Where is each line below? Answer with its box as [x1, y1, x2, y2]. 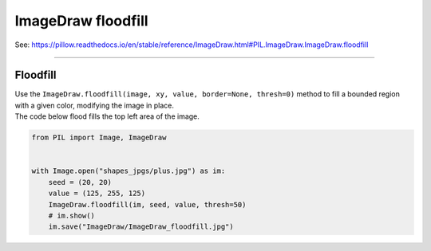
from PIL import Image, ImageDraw [31, 133, 167, 143]
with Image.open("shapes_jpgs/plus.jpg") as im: [31, 167, 226, 175]
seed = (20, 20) [48, 178, 112, 186]
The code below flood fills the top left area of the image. [14, 112, 200, 121]
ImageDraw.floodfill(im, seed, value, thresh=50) [48, 200, 247, 209]
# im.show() [48, 211, 96, 220]
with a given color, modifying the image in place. [14, 100, 175, 110]
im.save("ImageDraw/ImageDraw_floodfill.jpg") [48, 222, 235, 231]
